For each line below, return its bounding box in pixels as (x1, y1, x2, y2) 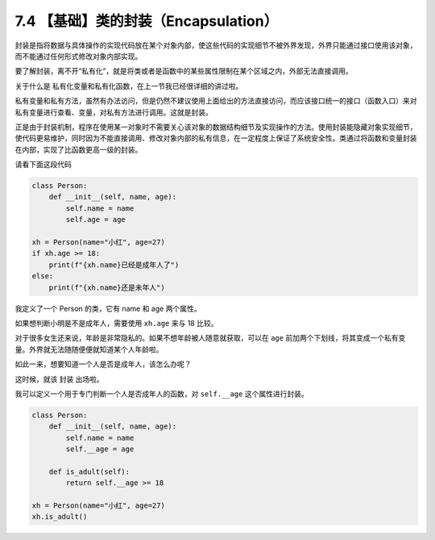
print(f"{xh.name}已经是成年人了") (48, 260, 180, 270)
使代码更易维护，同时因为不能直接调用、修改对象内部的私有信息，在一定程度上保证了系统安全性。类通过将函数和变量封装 (14, 133, 417, 143)
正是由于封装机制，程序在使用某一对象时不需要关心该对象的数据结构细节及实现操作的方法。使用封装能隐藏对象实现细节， (14, 122, 417, 132)
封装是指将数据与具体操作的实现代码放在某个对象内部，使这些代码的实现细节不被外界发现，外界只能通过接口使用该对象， (14, 40, 417, 50)
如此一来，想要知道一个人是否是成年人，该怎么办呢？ (14, 359, 192, 369)
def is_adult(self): (48, 467, 130, 476)
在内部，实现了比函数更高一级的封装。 (14, 144, 143, 154)
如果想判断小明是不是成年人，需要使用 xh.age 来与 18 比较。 (14, 318, 218, 328)
